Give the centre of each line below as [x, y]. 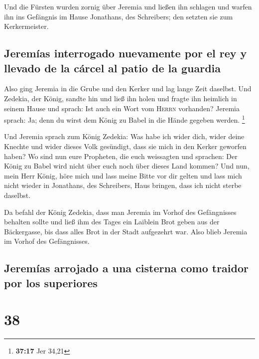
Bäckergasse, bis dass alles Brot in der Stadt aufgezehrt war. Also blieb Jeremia [126, 231]
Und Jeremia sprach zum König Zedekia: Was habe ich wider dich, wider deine [124, 136]
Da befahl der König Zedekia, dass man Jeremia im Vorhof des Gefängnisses [120, 212]
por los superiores [51, 282]
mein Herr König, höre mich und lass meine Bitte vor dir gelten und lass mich [123, 175]
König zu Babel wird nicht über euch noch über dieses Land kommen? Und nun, [127, 166]
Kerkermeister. [26, 26]
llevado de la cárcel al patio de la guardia [113, 68]
